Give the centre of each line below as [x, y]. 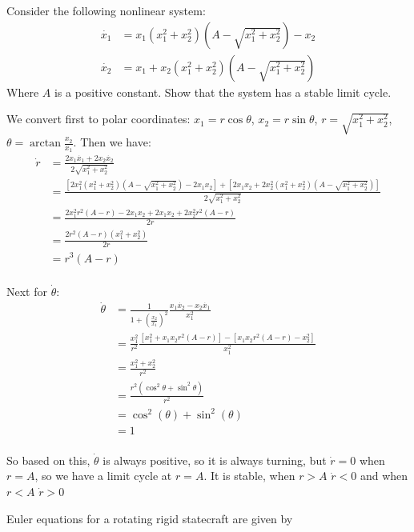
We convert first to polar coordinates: [98, 119]
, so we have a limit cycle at [103, 476]
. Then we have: [112, 142]
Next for [27, 291]
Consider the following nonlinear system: [106, 10]
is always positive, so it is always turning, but [215, 460]
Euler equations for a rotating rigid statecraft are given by [150, 518]
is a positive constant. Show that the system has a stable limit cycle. [223, 92]
